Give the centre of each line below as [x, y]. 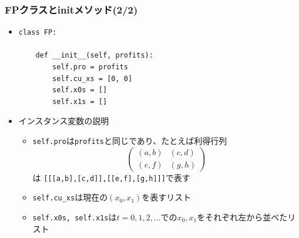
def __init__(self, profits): [94, 56]
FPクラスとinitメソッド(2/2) [71, 9]
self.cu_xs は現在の [70, 197]
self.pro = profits [90, 67]
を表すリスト [167, 197]
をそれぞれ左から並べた [242, 217]
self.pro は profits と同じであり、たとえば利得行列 [130, 140]
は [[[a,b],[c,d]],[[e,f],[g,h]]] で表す [111, 177]
